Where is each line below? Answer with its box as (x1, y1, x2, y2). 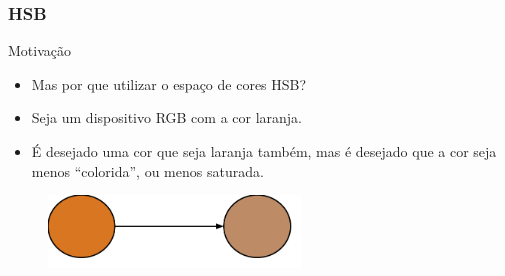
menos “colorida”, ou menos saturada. (31, 160, 264, 181)
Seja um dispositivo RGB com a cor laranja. (31, 107, 303, 128)
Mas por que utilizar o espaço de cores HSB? (31, 73, 307, 94)
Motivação (8, 40, 71, 61)
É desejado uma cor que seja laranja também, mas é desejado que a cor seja (31, 141, 497, 161)
